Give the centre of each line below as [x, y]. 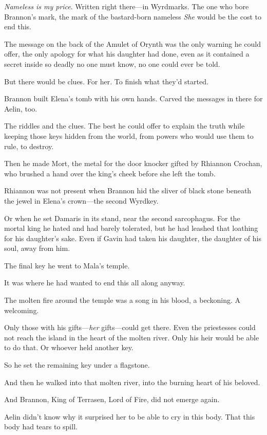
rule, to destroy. [29, 146]
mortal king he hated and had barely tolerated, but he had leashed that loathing [131, 228]
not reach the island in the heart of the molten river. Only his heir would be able [132, 337]
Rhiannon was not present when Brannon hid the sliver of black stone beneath [128, 191]
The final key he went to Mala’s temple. [67, 265]
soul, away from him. [37, 248]
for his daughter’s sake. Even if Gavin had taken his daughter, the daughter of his [133, 238]
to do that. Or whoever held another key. [69, 347]
